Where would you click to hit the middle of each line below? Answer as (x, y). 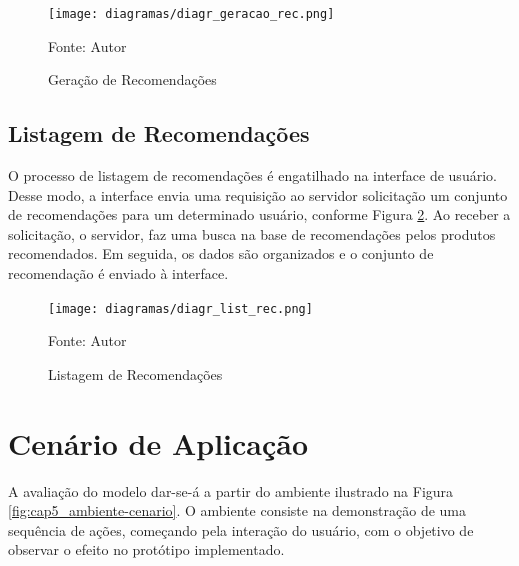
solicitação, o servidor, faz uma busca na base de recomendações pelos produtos (252, 233)
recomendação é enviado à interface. (118, 273)
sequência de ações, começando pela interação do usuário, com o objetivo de (241, 529)
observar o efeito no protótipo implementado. (146, 549)
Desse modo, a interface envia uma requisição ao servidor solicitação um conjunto (258, 194)
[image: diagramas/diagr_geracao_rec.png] (191, 14)
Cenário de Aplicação (158, 442)
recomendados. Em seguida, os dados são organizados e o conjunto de (221, 253)
